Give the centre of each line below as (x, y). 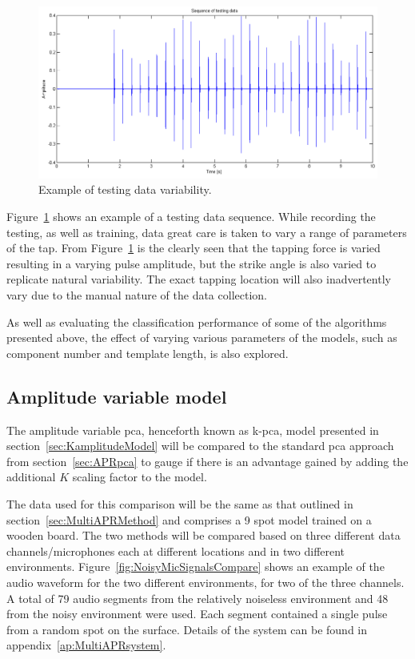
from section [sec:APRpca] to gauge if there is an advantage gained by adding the (207, 461)
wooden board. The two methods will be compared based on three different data (204, 535)
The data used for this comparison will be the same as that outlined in (180, 504)
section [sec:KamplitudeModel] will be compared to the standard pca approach (200, 446)
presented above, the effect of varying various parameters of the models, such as (202, 338)
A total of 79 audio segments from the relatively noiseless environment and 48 (198, 598)
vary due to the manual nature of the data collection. (137, 295)
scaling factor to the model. (140, 477)
